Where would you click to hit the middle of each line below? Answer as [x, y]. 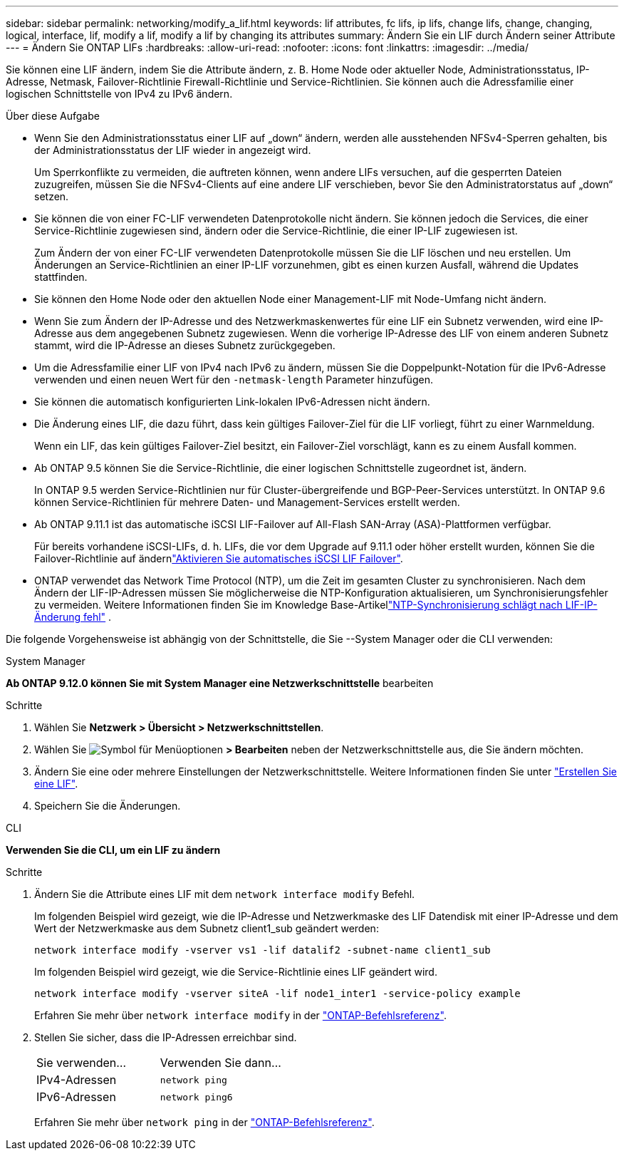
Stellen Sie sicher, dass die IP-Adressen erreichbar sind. [166, 1037]
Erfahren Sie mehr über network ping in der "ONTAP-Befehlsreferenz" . [204, 1122]
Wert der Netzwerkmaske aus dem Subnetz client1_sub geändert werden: [207, 928]
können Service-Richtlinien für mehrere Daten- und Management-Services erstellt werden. [247, 502]
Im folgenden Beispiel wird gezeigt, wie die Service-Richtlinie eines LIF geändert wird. [236, 972]
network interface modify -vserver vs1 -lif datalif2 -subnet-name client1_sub [262, 950]
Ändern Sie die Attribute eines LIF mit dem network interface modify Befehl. [225, 894]
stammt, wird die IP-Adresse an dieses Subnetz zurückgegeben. [185, 345]
